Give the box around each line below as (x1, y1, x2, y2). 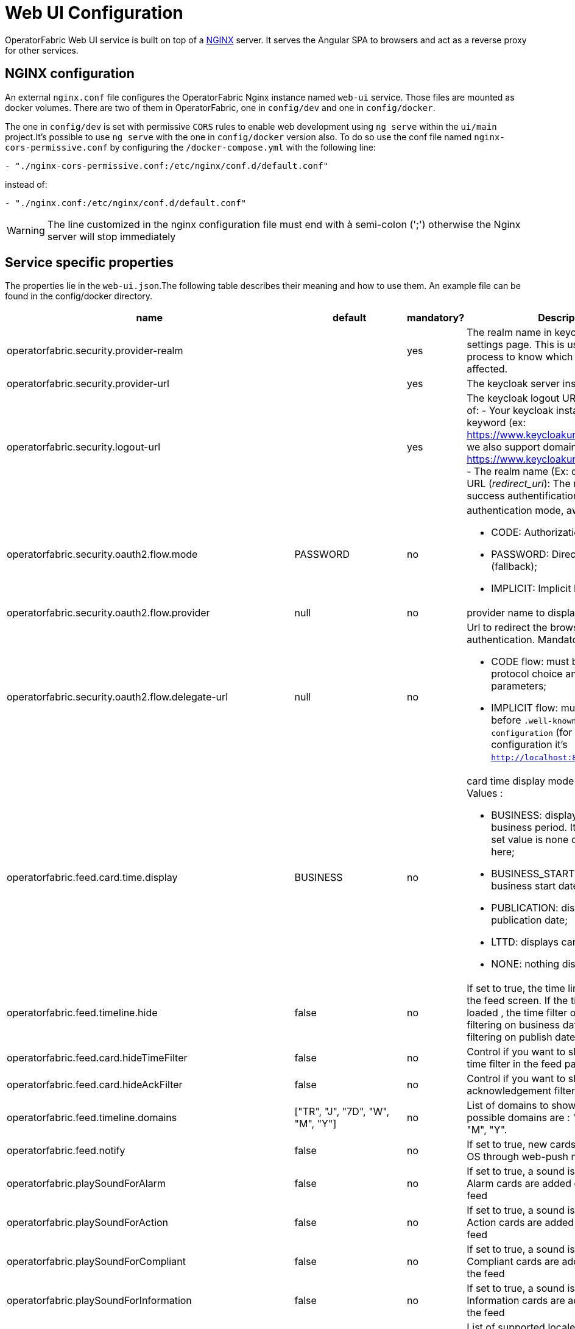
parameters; (491, 680, 547, 693)
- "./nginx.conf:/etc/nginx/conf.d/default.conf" (5, 198, 247, 208)
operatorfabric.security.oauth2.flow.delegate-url (7, 691, 228, 704)
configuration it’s (491, 738, 568, 751)
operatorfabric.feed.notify (7, 1144, 125, 1157)
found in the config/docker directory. (5, 291, 153, 302)
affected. (467, 363, 508, 376)
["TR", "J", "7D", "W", (294, 1105, 390, 1118)
